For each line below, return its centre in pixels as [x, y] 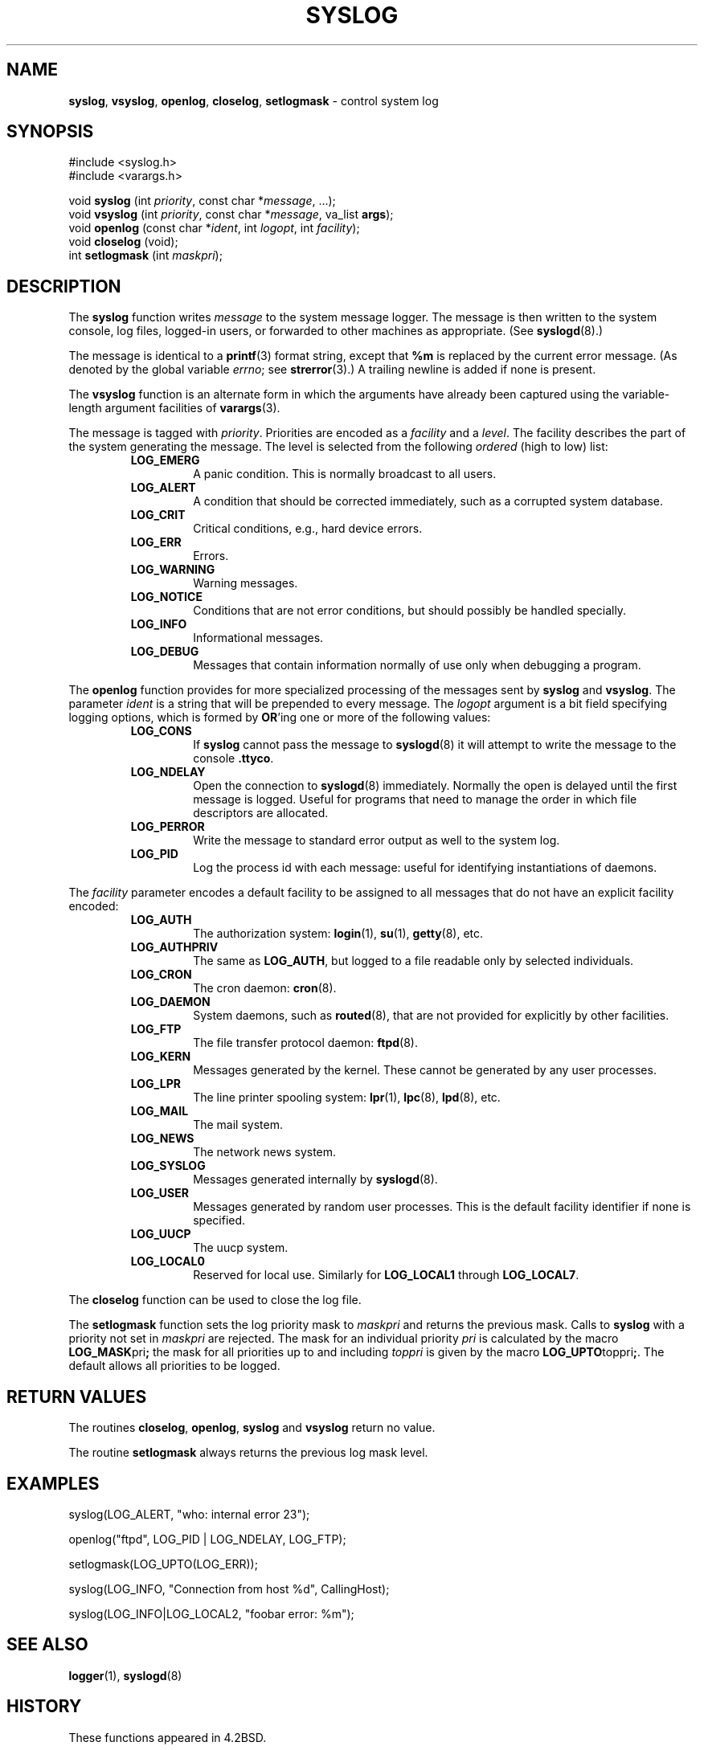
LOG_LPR [156, 1084]
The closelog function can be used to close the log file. [215, 1300]
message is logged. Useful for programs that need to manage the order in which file [415, 799]
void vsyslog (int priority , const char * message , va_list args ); [231, 215]
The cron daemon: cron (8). [265, 988]
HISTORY [44, 1707]
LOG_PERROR [168, 827]
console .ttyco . [233, 758]
